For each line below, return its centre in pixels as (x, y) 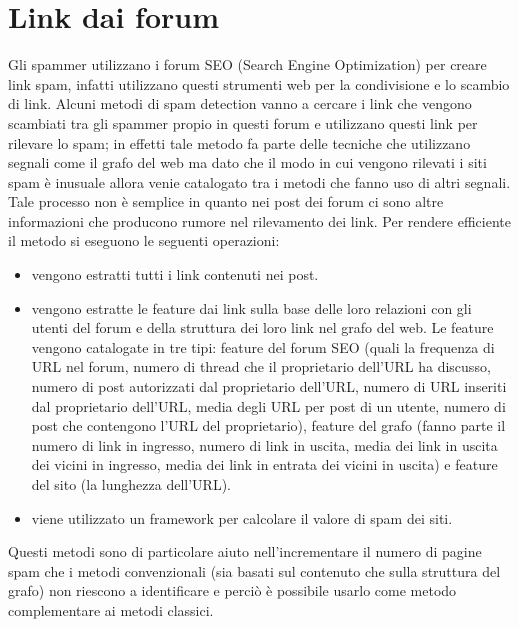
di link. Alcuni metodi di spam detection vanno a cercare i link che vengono (240, 103)
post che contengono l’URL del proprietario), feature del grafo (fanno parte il (268, 425)
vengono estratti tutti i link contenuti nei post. (175, 274)
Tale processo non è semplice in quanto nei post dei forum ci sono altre (226, 201)
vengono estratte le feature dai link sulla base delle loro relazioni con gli (251, 307)
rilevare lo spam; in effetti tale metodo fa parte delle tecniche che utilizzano (239, 142)
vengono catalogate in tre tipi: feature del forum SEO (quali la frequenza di (263, 346)
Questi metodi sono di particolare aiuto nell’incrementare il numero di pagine (245, 551)
